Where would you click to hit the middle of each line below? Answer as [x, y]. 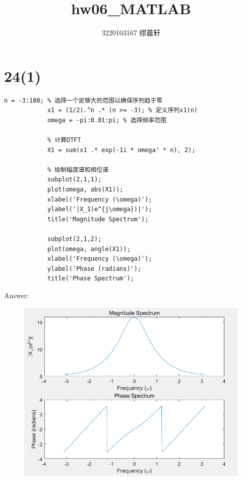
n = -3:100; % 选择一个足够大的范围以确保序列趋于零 [83, 100]
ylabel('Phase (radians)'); [94, 269]
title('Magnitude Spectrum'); [98, 219]
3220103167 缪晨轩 [131, 33]
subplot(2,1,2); [74, 239]
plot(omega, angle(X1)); [89, 249]
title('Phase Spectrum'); [90, 279]
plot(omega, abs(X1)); [85, 189]
